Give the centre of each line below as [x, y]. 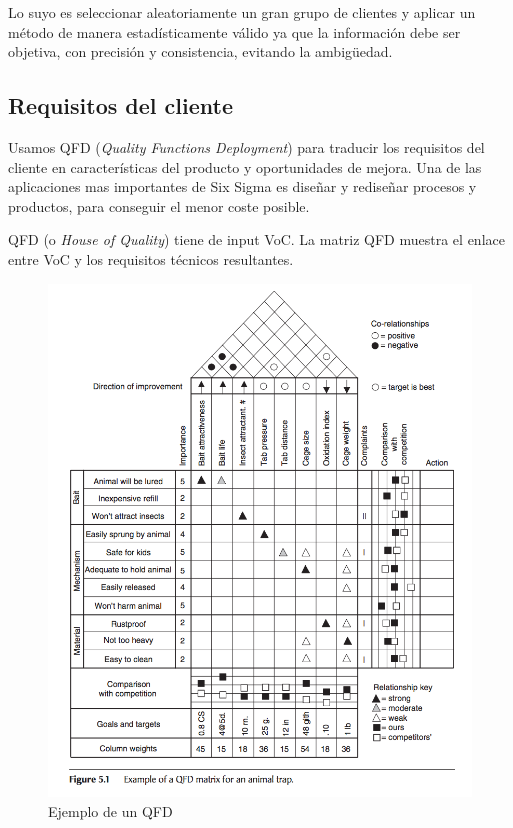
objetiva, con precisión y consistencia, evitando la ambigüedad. [200, 51]
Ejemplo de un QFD [110, 811]
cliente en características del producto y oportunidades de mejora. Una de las [245, 166]
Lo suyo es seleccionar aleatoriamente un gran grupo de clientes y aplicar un [242, 12]
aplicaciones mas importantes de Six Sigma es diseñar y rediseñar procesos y [242, 186]
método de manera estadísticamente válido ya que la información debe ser [234, 31]
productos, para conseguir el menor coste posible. [159, 205]
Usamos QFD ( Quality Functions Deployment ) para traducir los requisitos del [246, 146]
